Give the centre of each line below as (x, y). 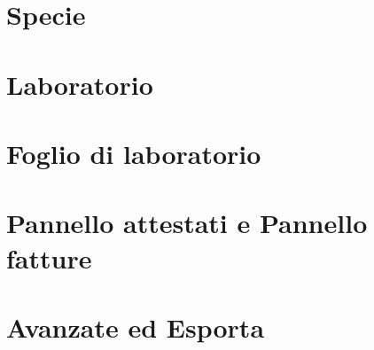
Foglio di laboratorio (134, 153)
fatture (49, 257)
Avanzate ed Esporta (136, 327)
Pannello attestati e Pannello (187, 223)
